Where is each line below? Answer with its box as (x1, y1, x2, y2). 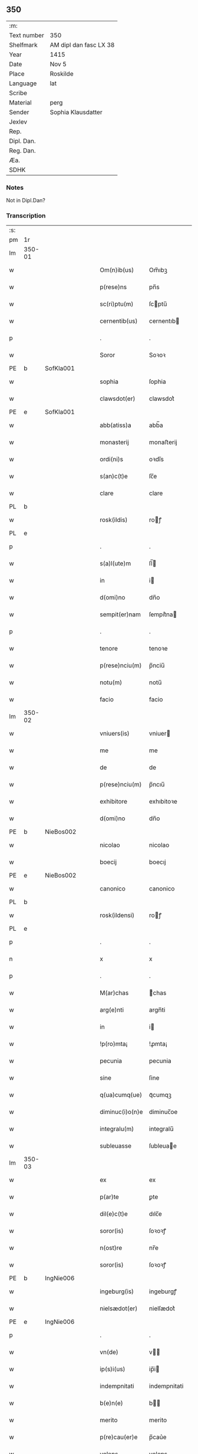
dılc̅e (149, 1210, 162, 1218)
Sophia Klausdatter (49, 108, 103, 116)
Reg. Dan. (9, 146, 37, 154)
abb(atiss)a (100, 421, 131, 429)
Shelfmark (9, 41, 38, 49)
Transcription (6, 212, 46, 220)
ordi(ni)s (100, 455, 124, 464)
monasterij (100, 438, 130, 446)
